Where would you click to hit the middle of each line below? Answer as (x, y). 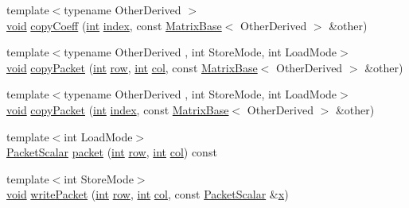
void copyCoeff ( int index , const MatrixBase (114, 25)
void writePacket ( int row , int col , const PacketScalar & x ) (148, 194)
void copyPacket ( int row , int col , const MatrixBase (132, 67)
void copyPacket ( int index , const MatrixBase (118, 109)
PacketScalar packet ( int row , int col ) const (112, 152)
